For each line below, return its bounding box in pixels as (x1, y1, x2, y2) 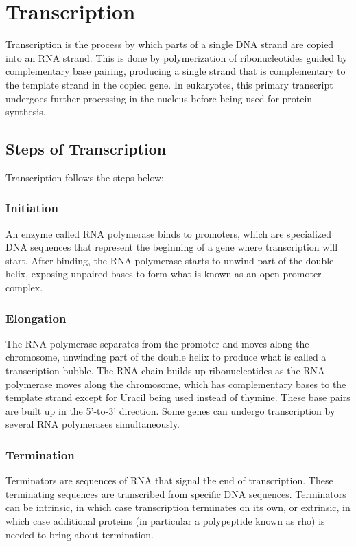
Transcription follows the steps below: (5, 170, 164, 184)
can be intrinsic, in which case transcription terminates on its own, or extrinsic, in (5, 500, 351, 514)
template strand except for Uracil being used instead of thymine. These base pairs (5, 390, 351, 405)
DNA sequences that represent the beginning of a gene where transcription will (5, 240, 338, 254)
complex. (5, 280, 43, 295)
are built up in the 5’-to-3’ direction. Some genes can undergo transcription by (5, 403, 335, 418)
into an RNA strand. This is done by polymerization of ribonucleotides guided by (5, 50, 348, 65)
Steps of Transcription (5, 138, 167, 159)
